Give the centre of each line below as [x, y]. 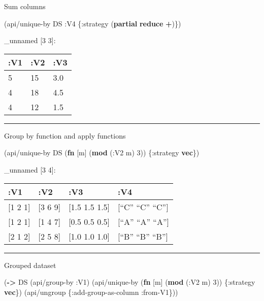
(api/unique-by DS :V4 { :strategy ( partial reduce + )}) [93, 23]
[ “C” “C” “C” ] [143, 207]
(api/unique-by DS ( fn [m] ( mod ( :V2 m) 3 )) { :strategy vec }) [102, 153]
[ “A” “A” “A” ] [143, 221]
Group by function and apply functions [65, 135]
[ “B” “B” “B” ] [143, 236]
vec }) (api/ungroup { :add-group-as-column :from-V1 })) [91, 292]
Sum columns [25, 6]
